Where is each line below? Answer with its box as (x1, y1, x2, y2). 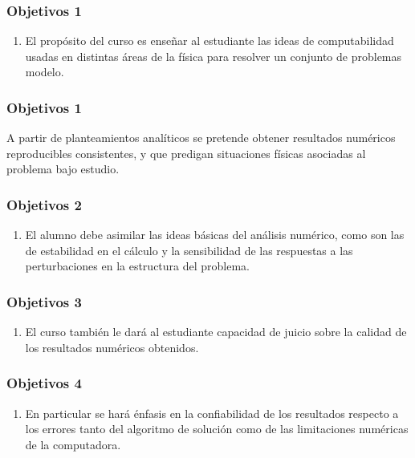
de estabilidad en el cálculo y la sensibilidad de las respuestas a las (25, 241, 353, 258)
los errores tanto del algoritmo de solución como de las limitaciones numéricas (25, 420, 409, 437)
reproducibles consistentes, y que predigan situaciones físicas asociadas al (6, 144, 366, 161)
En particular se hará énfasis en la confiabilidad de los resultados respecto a (25, 404, 399, 421)
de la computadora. (25, 436, 121, 452)
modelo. (25, 63, 64, 80)
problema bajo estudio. (6, 160, 120, 177)
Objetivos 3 (6, 291, 82, 311)
